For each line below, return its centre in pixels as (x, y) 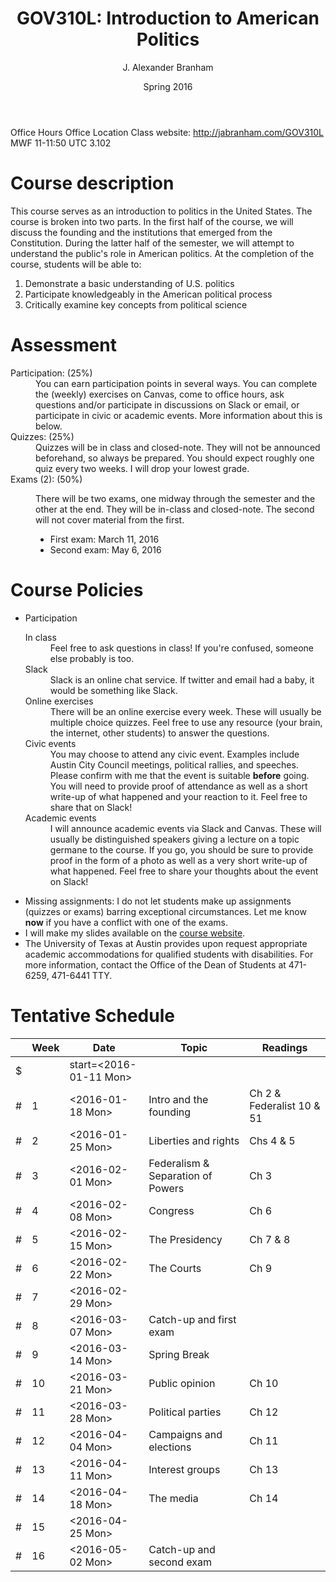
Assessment (63, 345)
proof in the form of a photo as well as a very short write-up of (178, 860)
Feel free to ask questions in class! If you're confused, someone (181, 648)
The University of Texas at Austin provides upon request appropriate (166, 943)
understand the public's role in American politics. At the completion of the (162, 253)
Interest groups (184, 1469)
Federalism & (179, 1163)
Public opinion (182, 1383)
